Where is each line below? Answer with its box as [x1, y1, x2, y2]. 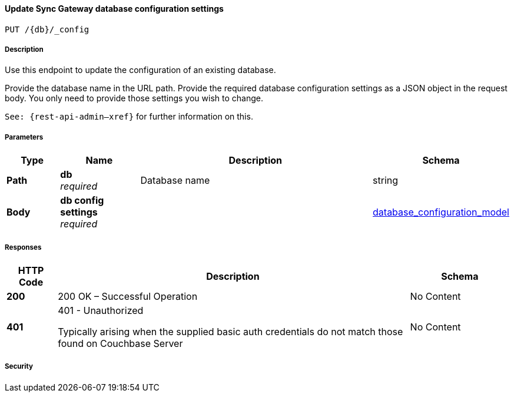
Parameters [5, 133, 44, 141]
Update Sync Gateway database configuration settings [5, 4, 224, 14]
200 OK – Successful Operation [58, 290, 198, 302]
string [373, 174, 399, 187]
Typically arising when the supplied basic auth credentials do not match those [58, 325, 403, 338]
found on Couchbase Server [58, 337, 183, 349]
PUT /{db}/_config [5, 24, 89, 34]
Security [5, 362, 33, 371]
